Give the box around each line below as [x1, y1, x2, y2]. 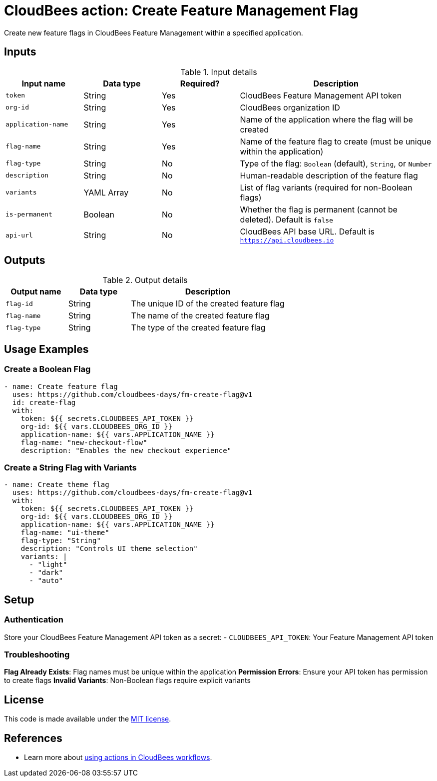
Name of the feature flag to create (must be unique [240, 136, 432, 146]
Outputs [4, 254, 45, 267]
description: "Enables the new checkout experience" [20, 446, 232, 454]
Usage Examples [4, 342, 89, 355]
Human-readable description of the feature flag [240, 170, 418, 180]
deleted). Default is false [240, 214, 333, 224]
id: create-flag [12, 398, 76, 406]
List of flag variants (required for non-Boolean [240, 182, 413, 192]
